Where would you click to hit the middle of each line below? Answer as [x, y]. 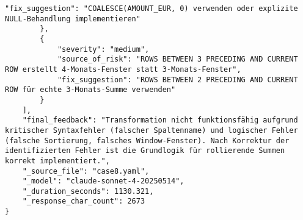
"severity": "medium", [103, 49]
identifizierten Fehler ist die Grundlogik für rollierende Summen [145, 151]
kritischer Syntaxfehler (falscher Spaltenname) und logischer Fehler [151, 130]
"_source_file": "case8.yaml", [86, 171]
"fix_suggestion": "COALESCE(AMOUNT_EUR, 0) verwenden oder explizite [151, 9]
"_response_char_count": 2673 [84, 201]
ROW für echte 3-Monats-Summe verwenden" [90, 90]
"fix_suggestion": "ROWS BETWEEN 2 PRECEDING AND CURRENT [177, 80]
